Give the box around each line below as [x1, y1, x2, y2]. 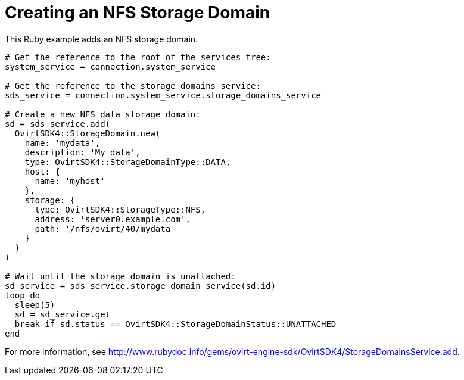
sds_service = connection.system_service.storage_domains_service [5, 90, 322, 100]
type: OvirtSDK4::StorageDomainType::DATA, [24, 157, 231, 167]
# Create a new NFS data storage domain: [5, 109, 201, 119]
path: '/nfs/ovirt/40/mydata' [35, 223, 176, 233]
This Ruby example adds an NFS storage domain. [5, 33, 198, 44]
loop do [5, 290, 41, 300]
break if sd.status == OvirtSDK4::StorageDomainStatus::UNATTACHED [14, 319, 337, 329]
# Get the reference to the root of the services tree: [5, 52, 271, 62]
